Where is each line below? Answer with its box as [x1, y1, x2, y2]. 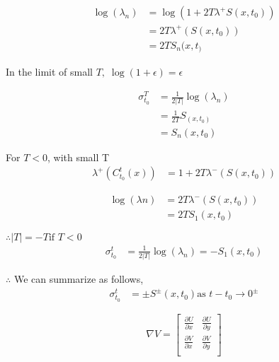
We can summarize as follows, [13, 271, 144, 286]
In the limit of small [6, 64, 93, 79]
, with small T [47, 149, 110, 164]
